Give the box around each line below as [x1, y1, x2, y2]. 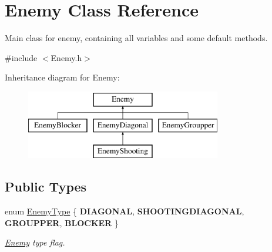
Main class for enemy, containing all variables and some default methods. [5, 32, 268, 44]
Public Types [5, 177, 87, 196]
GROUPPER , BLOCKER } [5, 216, 119, 229]
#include [5, 51, 38, 63]
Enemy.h [51, 51, 82, 63]
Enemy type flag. [5, 236, 65, 248]
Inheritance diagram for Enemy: [5, 71, 120, 83]
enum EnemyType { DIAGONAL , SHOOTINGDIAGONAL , [5, 205, 244, 217]
